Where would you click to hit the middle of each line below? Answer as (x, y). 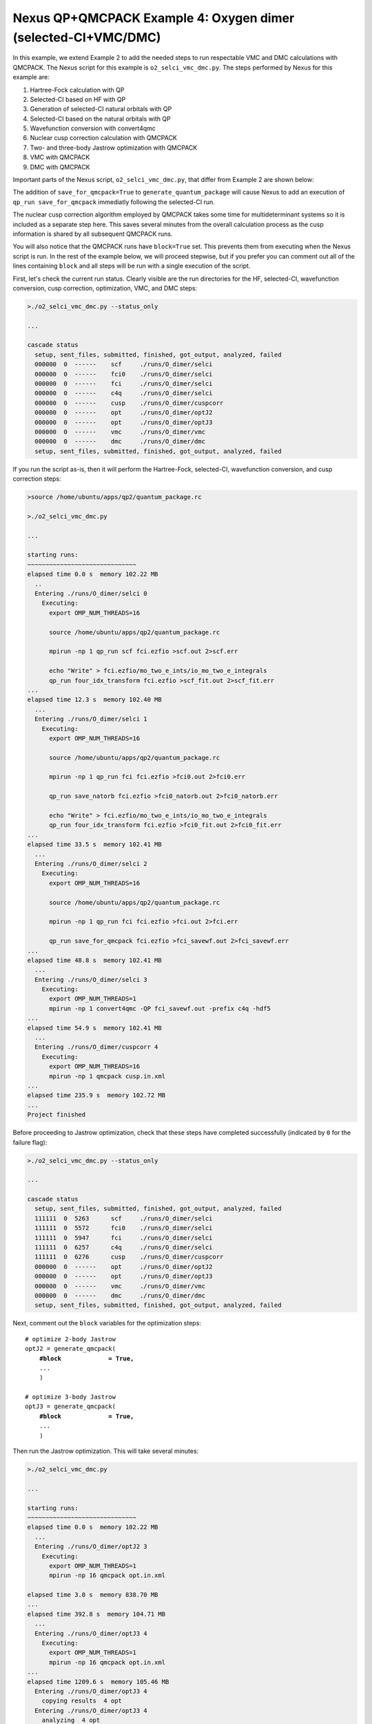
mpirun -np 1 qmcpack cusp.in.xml (107, 1076)
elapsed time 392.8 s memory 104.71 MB (96, 1614)
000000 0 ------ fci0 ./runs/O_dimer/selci (124, 374)
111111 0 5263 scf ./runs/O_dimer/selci (124, 1218)
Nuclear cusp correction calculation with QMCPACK (103, 138)
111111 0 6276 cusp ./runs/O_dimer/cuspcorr (129, 1257)
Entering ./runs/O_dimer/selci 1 (91, 719)
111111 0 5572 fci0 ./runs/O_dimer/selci (124, 1228)
